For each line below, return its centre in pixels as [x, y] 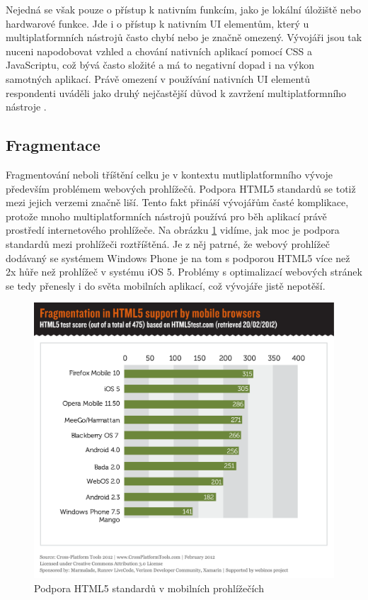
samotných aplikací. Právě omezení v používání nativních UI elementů [158, 78]
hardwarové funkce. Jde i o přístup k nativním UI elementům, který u [157, 23]
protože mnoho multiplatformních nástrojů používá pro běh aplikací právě [166, 216]
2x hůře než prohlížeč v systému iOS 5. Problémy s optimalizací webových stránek [184, 272]
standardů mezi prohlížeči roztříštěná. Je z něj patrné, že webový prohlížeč [168, 243]
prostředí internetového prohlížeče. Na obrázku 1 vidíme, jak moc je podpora [173, 230]
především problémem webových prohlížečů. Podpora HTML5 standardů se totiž [181, 188]
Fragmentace [53, 145]
